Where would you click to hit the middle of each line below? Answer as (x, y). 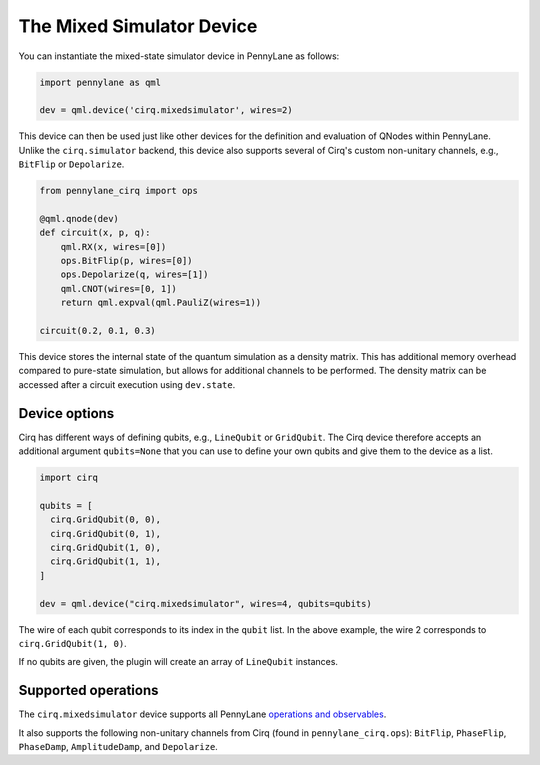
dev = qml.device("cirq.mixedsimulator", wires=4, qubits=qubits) (205, 603)
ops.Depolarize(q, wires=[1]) (134, 274)
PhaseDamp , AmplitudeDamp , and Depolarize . (118, 746)
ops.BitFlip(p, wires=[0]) (127, 261)
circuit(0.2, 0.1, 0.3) (98, 330)
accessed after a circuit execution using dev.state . (127, 384)
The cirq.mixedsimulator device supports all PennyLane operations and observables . (202, 714)
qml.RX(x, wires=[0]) (113, 246)
